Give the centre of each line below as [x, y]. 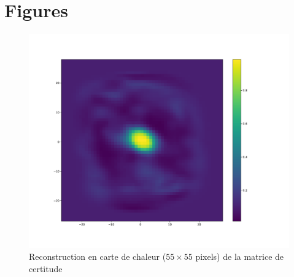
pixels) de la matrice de [240, 256]
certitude [46, 268]
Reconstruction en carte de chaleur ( [98, 256]
